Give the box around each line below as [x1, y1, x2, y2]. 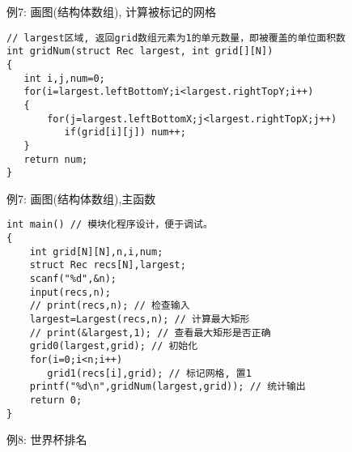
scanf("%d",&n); [29, 273, 117, 285]
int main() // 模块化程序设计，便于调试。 [6, 219, 213, 231]
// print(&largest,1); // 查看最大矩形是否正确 [29, 326, 271, 339]
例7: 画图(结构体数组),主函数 [6, 190, 156, 207]
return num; [23, 153, 88, 165]
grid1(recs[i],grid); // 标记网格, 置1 [47, 367, 252, 379]
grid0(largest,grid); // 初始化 [29, 340, 198, 352]
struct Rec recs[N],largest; [29, 259, 186, 271]
